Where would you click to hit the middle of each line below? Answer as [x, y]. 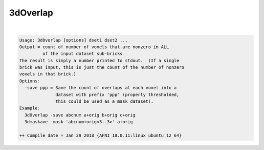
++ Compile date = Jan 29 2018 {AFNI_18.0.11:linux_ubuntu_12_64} [100, 136]
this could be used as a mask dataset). [104, 102]
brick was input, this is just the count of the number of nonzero [102, 67]
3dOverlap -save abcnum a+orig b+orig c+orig [80, 115]
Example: [30, 108]
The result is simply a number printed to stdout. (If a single [99, 60]
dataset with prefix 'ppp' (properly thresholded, [117, 94]
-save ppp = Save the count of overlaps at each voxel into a [101, 88]
